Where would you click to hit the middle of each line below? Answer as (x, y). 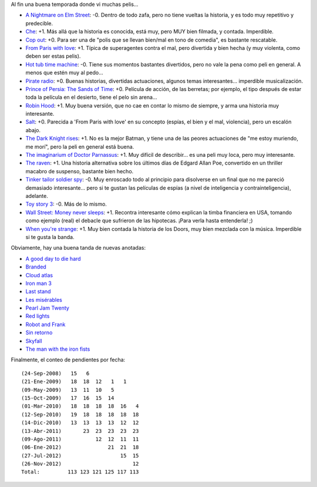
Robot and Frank (45, 324)
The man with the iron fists (58, 349)
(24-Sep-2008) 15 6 (55, 373)
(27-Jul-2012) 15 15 (80, 456)
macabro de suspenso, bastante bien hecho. (80, 171)
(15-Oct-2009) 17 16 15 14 (68, 398)
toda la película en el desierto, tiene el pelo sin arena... (91, 98)
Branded (36, 267)
